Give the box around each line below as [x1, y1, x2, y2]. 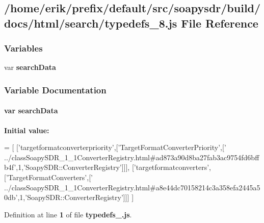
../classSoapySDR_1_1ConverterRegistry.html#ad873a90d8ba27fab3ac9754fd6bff [4, 152, 259, 162]
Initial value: [4, 125, 49, 135]
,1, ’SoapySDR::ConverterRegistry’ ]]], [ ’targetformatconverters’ [16, 162, 209, 172]
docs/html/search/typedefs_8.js [4, 15, 177, 31]
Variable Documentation [4, 83, 107, 96]
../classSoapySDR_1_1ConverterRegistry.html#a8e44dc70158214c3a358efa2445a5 [4, 182, 260, 192]
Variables [4, 42, 43, 55]
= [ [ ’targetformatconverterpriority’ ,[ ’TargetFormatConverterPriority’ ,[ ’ [4, 142, 226, 153]
